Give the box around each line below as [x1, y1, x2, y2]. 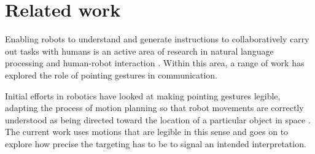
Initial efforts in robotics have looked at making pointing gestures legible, [5, 89, 281, 102]
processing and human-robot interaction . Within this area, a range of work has [5, 56, 305, 69]
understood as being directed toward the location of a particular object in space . [5, 113, 311, 126]
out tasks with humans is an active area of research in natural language [5, 44, 274, 57]
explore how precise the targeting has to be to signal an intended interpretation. [5, 137, 306, 150]
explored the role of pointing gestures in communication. [5, 68, 218, 81]
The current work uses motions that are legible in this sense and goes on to [5, 125, 289, 138]
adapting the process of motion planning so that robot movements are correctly [5, 101, 304, 114]
